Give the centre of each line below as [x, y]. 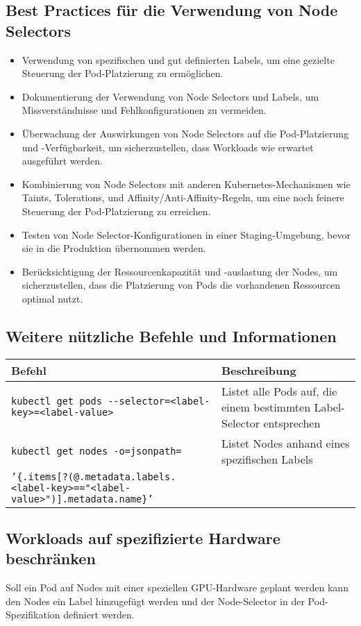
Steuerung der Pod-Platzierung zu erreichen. [116, 211]
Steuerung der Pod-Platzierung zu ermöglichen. [123, 73]
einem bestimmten [266, 407]
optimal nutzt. [52, 298]
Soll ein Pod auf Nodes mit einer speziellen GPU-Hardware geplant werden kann [177, 587]
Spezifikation [33, 615]
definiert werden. [99, 615]
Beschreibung [259, 370]
